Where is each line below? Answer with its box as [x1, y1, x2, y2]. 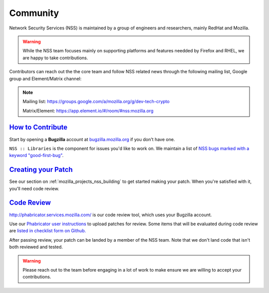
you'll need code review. [9, 185, 59, 191]
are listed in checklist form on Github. [9, 228, 86, 234]
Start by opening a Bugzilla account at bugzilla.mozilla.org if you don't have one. [9, 136, 175, 142]
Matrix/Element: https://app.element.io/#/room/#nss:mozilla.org [22, 108, 154, 114]
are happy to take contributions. [22, 55, 88, 61]
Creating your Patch [9, 165, 73, 174]
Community [9, 7, 59, 18]
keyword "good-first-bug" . [9, 152, 64, 158]
